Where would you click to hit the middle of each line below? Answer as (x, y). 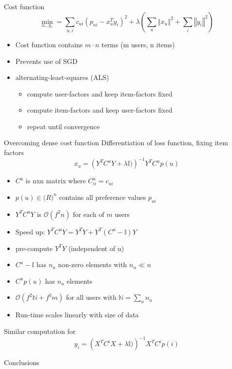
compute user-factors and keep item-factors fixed (100, 93)
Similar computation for (40, 331)
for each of (88, 214)
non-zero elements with (93, 264)
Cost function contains (49, 44)
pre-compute (34, 248)
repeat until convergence (63, 126)
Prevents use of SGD (46, 61)
